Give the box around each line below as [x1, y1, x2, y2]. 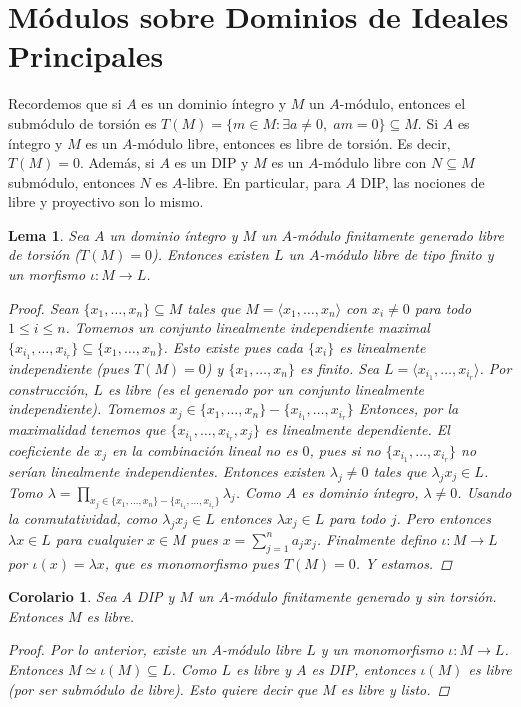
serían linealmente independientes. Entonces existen [8, 460, 325, 481]
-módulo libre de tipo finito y [319, 244, 494, 265]
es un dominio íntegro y [141, 93, 287, 114]
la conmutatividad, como [8, 507, 158, 528]
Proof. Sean [8, 297, 79, 318]
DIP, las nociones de [360, 171, 485, 192]
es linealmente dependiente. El [264, 419, 450, 440]
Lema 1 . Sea [8, 224, 90, 245]
